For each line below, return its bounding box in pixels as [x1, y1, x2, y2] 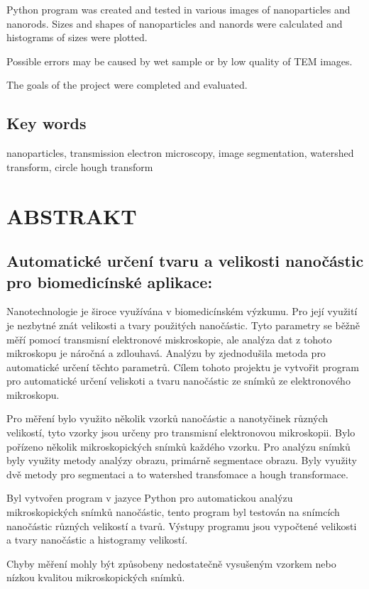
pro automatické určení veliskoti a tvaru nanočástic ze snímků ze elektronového [6, 373, 351, 388]
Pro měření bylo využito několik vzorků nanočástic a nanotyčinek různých [6, 411, 329, 426]
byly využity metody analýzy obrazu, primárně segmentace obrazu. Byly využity [6, 453, 357, 468]
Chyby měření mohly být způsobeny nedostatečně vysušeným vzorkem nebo [6, 556, 336, 571]
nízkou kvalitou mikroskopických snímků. [6, 570, 185, 585]
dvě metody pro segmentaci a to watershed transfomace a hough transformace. [6, 466, 348, 481]
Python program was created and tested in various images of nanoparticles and [6, 2, 351, 16]
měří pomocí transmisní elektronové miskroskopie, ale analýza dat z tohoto [6, 331, 332, 346]
